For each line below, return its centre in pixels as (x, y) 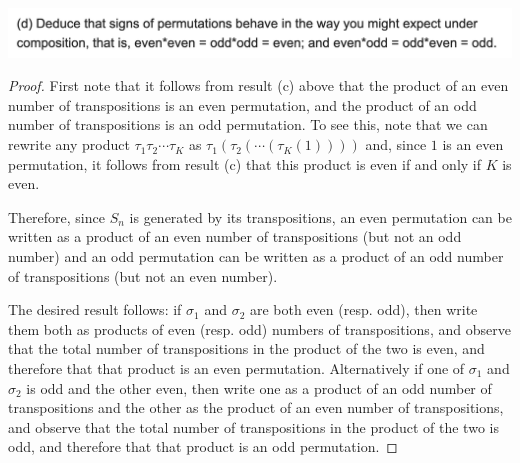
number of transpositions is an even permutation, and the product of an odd (242, 104)
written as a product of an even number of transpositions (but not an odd (235, 236)
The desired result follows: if (95, 309)
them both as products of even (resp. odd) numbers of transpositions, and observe (259, 328)
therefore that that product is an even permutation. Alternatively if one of (236, 368)
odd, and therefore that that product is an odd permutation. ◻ (203, 446)
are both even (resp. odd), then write (363, 309)
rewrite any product (69, 144)
